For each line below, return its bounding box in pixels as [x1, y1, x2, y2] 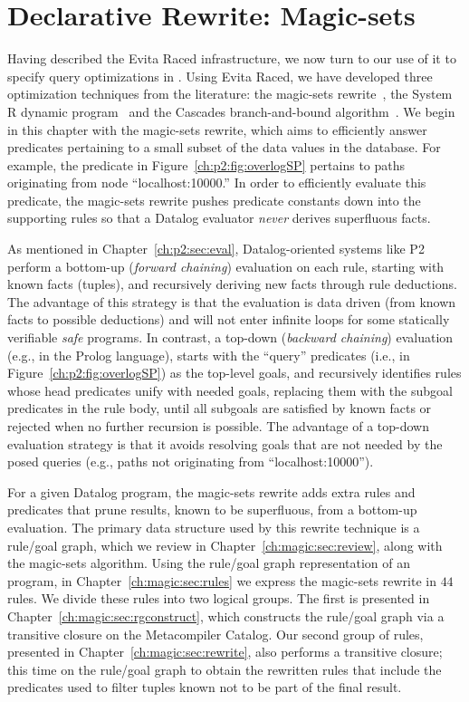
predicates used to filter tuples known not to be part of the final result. [7, 678, 402, 697]
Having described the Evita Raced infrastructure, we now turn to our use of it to [7, 49, 456, 68]
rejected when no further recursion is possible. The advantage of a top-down [7, 417, 430, 435]
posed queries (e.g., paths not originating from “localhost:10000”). [7, 452, 374, 471]
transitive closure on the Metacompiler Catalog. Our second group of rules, [7, 624, 424, 643]
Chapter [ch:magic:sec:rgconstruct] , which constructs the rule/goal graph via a [7, 606, 445, 625]
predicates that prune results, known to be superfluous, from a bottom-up [7, 500, 417, 519]
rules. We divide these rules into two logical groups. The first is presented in [7, 589, 430, 608]
